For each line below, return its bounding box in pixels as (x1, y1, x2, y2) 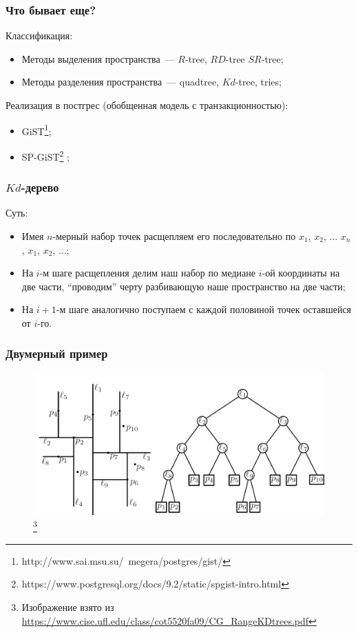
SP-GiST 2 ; (21, 147, 70, 163)
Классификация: (6, 28, 73, 43)
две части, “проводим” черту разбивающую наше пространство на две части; (21, 279, 346, 293)
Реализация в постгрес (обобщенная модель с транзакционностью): (6, 98, 288, 112)
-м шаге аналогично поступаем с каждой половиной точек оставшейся (56, 302, 352, 316)
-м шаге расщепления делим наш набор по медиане (39, 265, 256, 280)
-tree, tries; (235, 74, 282, 89)
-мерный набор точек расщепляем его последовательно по (52, 228, 296, 243)
